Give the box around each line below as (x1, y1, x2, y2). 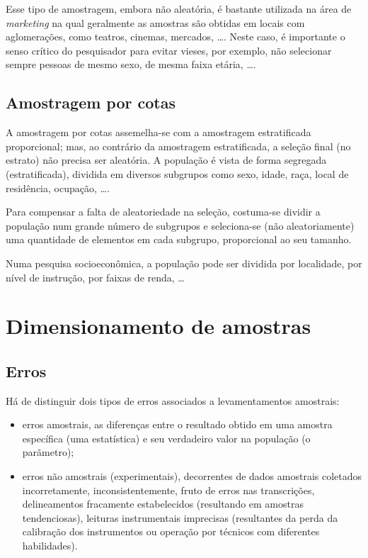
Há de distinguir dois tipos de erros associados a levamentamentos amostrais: (6, 393, 340, 408)
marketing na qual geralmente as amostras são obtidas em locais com (6, 15, 305, 30)
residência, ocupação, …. (6, 180, 110, 195)
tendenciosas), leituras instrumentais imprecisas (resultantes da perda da (22, 510, 338, 525)
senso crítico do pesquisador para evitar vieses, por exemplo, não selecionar (6, 43, 332, 57)
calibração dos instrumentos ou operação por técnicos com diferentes (22, 524, 320, 539)
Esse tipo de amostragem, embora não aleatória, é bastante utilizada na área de (6, 1, 352, 16)
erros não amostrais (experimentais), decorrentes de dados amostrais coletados (22, 469, 362, 484)
